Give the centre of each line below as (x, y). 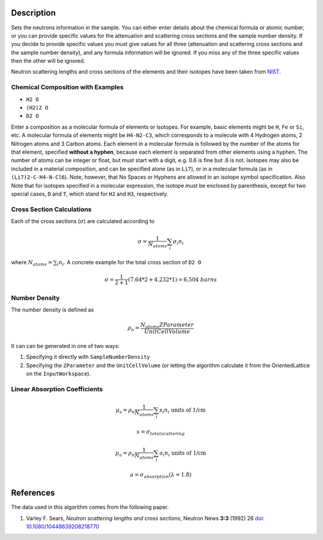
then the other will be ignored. (48, 61)
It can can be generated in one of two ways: (65, 346)
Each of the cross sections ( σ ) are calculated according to (83, 221)
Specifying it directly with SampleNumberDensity (88, 357)
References (33, 493)
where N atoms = (32, 263)
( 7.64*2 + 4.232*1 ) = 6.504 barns (173, 279)
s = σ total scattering (161, 432)
